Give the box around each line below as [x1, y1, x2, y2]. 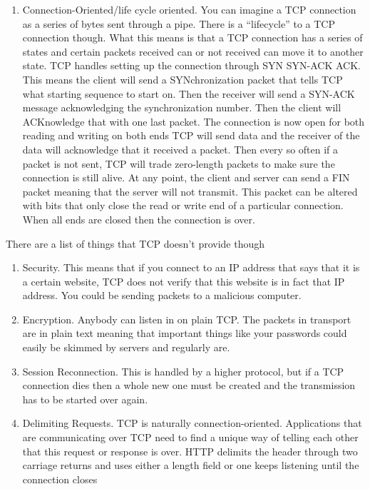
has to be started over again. [22, 391, 148, 406]
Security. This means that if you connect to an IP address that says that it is [22, 260, 360, 275]
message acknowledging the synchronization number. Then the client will [22, 100, 341, 115]
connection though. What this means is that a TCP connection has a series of [22, 30, 363, 45]
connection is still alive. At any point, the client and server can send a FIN [22, 170, 350, 185]
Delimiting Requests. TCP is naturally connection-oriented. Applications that [22, 415, 362, 430]
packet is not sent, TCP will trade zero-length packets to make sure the [22, 156, 335, 171]
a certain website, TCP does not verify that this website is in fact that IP [22, 273, 345, 288]
